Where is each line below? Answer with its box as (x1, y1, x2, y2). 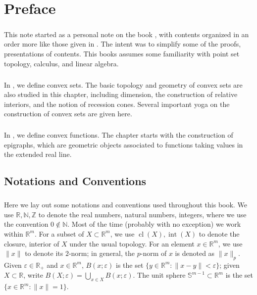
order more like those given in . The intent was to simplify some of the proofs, (4, 39, 241, 49)
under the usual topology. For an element (69, 238, 195, 248)
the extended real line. (4, 149, 72, 159)
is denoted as (175, 248, 215, 258)
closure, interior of (4, 238, 59, 248)
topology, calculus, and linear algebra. (4, 58, 119, 68)
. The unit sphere (133, 270, 186, 280)
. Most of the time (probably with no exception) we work (67, 219, 241, 229)
